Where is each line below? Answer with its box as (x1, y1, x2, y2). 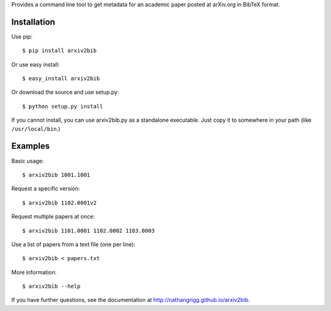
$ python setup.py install (22, 103, 104, 110)
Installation (11, 17, 55, 27)
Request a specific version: (11, 185, 80, 192)
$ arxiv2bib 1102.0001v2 (22, 199, 97, 206)
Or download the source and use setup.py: (11, 89, 120, 96)
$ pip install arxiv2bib (22, 47, 97, 54)
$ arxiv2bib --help (22, 283, 81, 290)
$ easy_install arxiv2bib (22, 75, 101, 82)
